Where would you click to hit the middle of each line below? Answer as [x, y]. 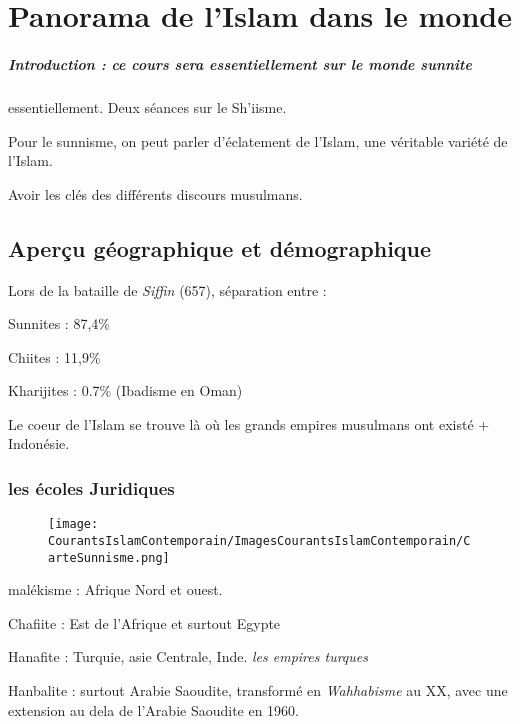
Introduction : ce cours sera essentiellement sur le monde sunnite [240, 63]
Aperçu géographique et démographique [220, 247]
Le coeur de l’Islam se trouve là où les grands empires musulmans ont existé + [249, 423]
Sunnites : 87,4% [59, 323]
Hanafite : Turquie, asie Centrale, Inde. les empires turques [188, 656]
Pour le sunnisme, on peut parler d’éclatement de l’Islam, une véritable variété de [258, 140]
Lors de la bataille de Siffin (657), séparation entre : [167, 289]
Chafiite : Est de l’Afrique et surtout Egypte [144, 622]
